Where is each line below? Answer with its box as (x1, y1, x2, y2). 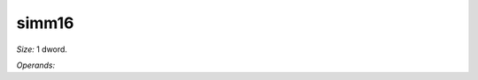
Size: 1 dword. (16, 44, 68, 55)
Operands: (16, 60, 56, 70)
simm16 (16, 13, 74, 33)
